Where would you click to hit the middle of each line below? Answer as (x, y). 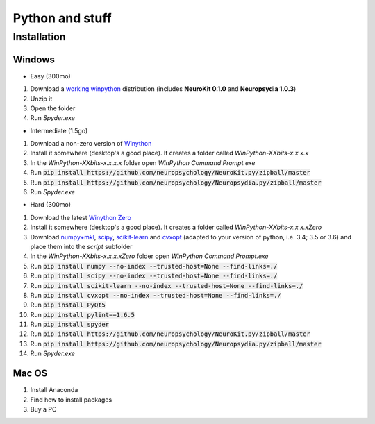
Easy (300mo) (50, 76)
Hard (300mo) (50, 205)
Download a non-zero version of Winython (91, 144)
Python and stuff (62, 18)
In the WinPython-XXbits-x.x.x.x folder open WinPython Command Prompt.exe (143, 162)
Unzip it (41, 99)
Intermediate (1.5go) (59, 130)
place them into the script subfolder (81, 246)
